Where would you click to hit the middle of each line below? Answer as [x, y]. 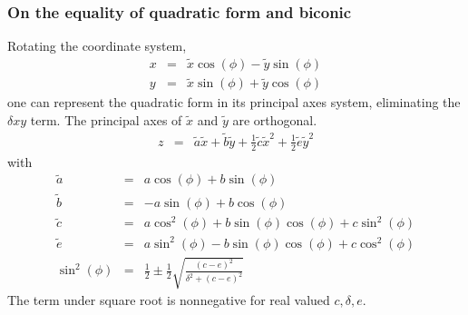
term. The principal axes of [106, 119]
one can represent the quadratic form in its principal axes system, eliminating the [234, 102]
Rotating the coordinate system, [97, 46]
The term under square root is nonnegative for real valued [169, 300]
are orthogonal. [275, 119]
